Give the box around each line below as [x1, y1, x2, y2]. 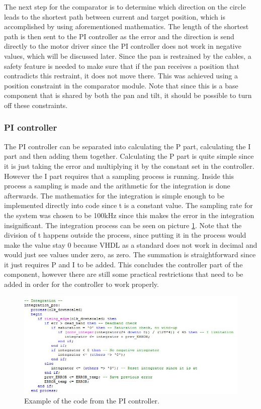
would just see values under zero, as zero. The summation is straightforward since [4, 249, 256, 260]
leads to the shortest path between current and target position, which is [4, 11, 225, 22]
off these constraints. [4, 99, 68, 110]
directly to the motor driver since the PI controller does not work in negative [4, 41, 241, 51]
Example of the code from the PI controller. [24, 395, 159, 406]
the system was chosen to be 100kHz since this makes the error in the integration [4, 210, 254, 220]
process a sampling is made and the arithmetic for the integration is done [4, 180, 230, 191]
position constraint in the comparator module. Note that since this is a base [4, 80, 238, 90]
